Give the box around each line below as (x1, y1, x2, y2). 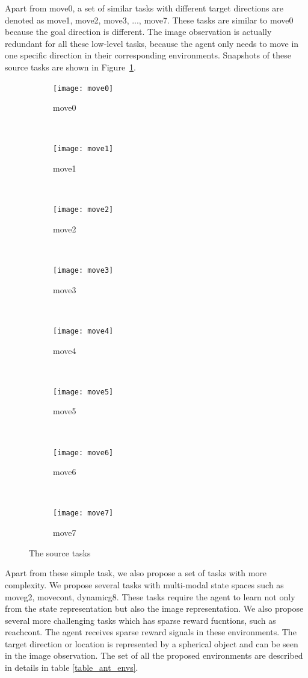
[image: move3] (53, 266, 114, 275)
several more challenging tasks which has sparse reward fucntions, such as (5, 614, 276, 626)
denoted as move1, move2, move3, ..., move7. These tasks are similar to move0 (5, 13, 294, 26)
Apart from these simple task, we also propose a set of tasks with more (5, 567, 267, 579)
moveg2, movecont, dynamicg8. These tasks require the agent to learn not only (5, 590, 295, 603)
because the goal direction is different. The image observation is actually (5, 25, 272, 38)
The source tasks (29, 546, 91, 559)
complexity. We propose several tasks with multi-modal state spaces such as (5, 578, 284, 591)
